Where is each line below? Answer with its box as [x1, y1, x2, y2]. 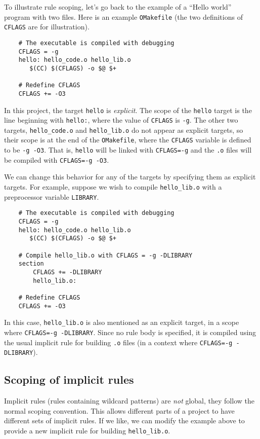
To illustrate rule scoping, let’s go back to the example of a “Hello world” [4, 2, 232, 12]
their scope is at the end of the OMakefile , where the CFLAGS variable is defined [4, 134, 251, 145]
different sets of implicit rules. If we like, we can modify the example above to [4, 415, 245, 426]
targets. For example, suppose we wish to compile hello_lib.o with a [4, 181, 222, 192]
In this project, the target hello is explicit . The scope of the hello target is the [4, 104, 252, 115]
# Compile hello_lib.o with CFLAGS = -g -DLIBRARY [18, 251, 193, 259]
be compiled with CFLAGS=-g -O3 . [4, 154, 109, 165]
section [18, 260, 44, 268]
